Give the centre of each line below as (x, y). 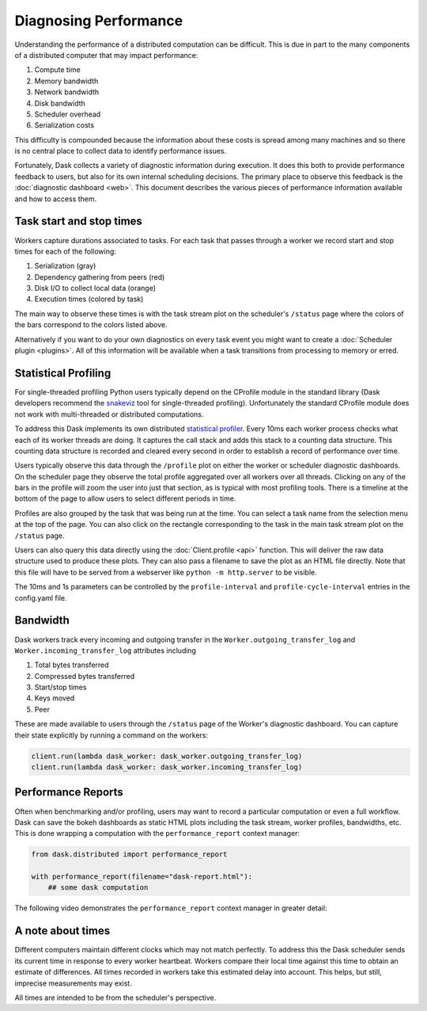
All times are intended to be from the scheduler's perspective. (115, 998)
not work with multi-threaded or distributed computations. (109, 414)
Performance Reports (69, 792)
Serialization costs (64, 125)
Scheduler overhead (68, 114)
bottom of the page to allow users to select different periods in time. (125, 498)
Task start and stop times (78, 221)
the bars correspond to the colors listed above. (91, 325)
